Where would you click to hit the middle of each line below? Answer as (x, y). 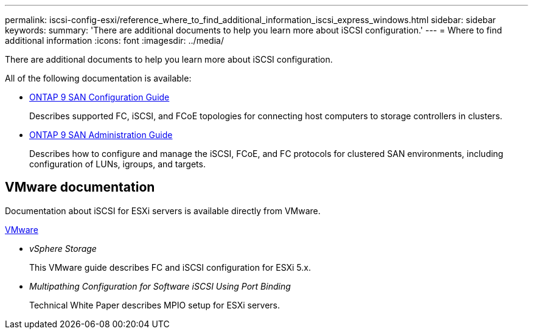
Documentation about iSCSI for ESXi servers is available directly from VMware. (163, 210)
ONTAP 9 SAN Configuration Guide (99, 97)
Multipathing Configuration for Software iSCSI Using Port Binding (160, 286)
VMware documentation (80, 187)
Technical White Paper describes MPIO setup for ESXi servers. (155, 305)
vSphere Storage (63, 248)
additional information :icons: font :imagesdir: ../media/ (114, 40)
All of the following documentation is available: (98, 78)
